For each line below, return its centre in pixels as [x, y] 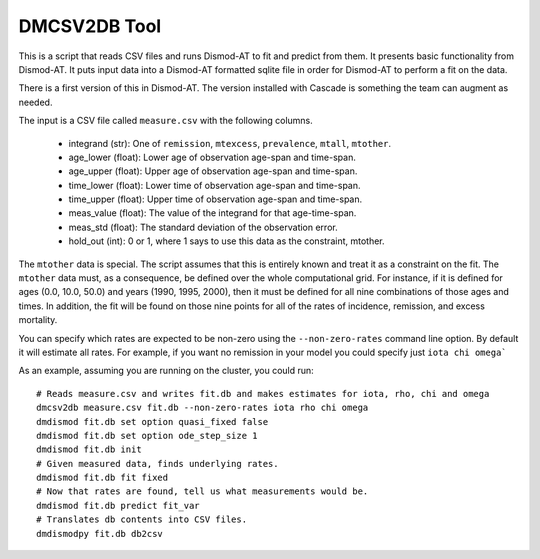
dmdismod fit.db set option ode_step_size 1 [147, 435]
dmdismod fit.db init [89, 449]
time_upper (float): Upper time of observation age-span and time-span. [215, 199]
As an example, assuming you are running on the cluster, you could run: [166, 371]
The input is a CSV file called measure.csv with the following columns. [166, 121]
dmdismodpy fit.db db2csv [100, 533]
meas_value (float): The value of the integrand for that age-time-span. [212, 213]
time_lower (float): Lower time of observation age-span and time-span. [214, 185]
